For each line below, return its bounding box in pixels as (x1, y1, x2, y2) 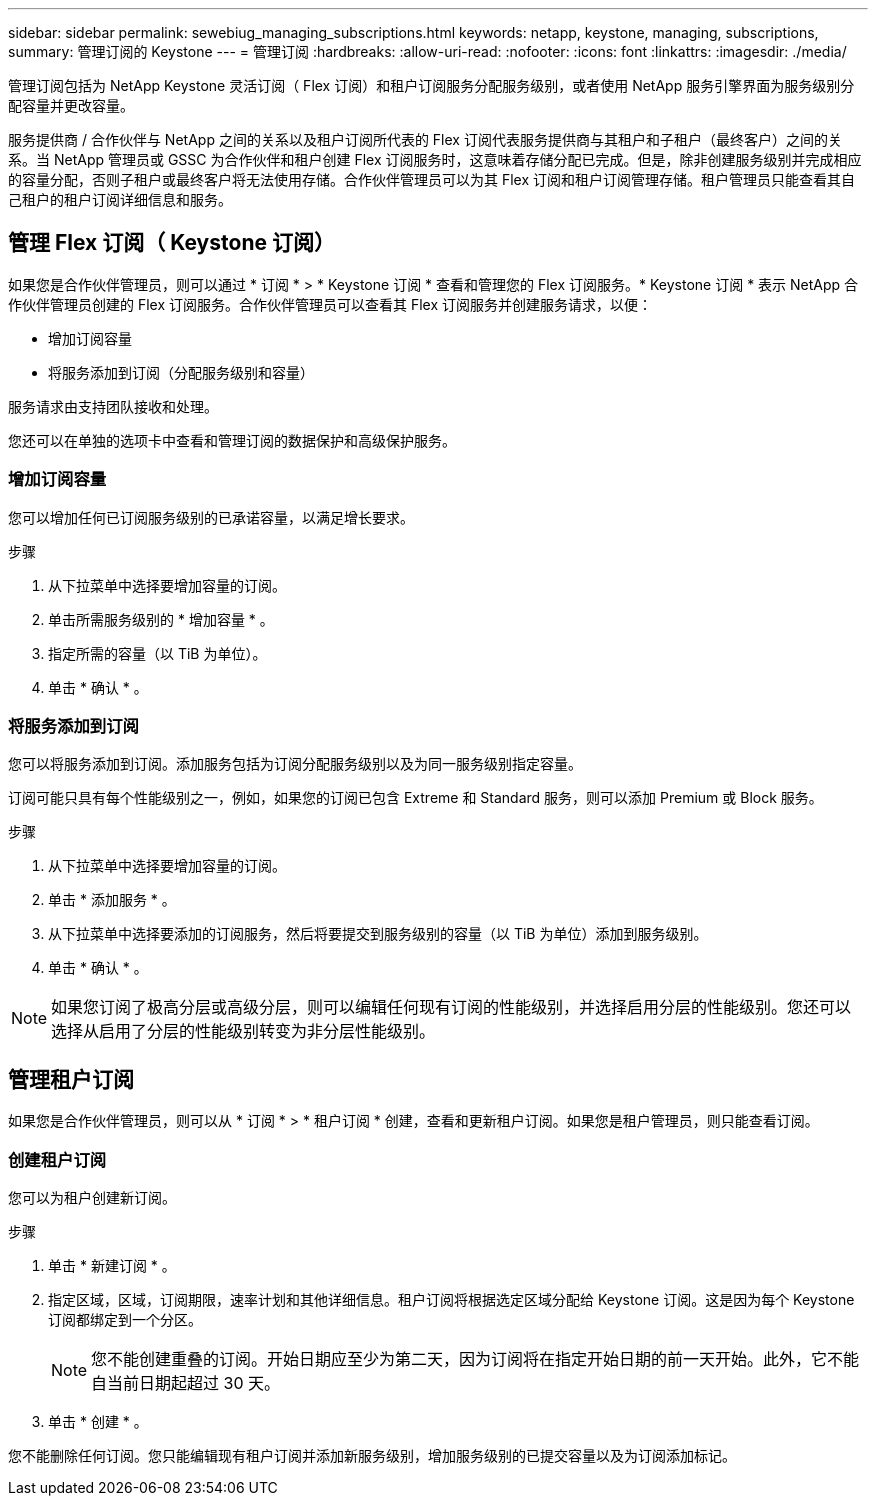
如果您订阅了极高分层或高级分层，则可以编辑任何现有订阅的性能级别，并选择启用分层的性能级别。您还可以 (51, 997, 852, 1018)
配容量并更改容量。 (8, 97, 134, 114)
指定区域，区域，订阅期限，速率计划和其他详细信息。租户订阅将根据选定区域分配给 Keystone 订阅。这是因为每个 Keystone (48, 1290, 855, 1308)
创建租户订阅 (8, 1149, 107, 1170)
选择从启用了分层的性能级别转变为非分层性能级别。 (51, 1021, 436, 1042)
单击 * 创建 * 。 (48, 1412, 148, 1430)
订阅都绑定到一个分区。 (48, 1310, 202, 1328)
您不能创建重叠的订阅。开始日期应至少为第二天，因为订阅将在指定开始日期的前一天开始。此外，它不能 (91, 1348, 860, 1369)
